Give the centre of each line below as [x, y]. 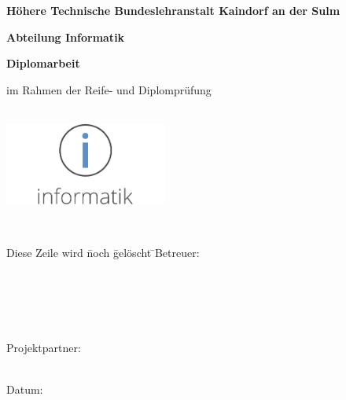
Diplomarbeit [43, 63]
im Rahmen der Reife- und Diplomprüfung [109, 89]
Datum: [25, 389]
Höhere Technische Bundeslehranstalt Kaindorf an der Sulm [173, 10]
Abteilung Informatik [66, 37]
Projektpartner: [44, 347]
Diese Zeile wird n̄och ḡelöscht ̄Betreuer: [103, 253]
